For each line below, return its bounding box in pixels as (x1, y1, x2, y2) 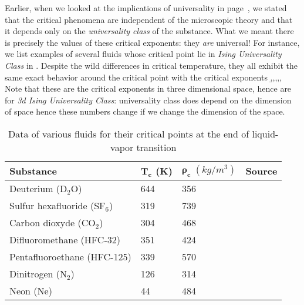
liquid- (252, 126, 279, 140)
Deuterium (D (9, 181, 67, 195)
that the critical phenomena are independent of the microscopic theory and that (5, 13, 293, 25)
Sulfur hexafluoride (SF (9, 198, 106, 212)
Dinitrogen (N (9, 266, 67, 280)
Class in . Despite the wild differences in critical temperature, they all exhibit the (5, 59, 298, 71)
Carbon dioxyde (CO (9, 215, 96, 229)
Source (245, 163, 278, 177)
